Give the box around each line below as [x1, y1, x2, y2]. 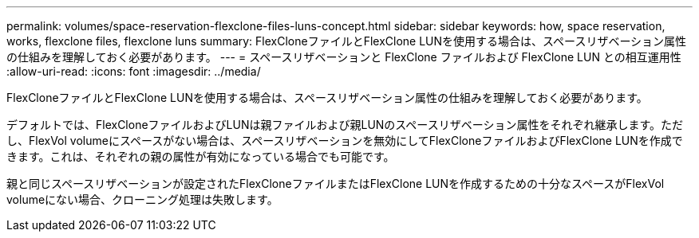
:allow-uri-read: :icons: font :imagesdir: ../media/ [6, 64, 261, 78]
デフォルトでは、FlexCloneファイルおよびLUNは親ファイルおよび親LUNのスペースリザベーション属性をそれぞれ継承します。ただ [6, 118, 683, 131]
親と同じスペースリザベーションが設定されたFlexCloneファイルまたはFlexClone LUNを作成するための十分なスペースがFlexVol [6, 177, 665, 190]
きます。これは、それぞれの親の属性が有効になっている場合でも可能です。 [6, 150, 395, 163]
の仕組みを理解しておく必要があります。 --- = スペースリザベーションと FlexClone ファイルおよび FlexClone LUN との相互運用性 [6, 50, 681, 64]
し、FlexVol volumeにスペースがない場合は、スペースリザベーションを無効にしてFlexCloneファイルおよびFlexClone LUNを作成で [6, 134, 683, 147]
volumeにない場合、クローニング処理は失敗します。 [6, 193, 278, 206]
